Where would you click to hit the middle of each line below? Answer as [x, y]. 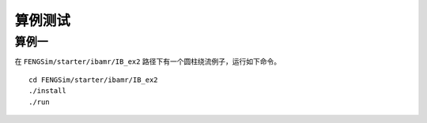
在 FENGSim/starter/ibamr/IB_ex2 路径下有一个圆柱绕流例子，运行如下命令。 [147, 61]
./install [47, 91]
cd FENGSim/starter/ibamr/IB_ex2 [93, 80]
